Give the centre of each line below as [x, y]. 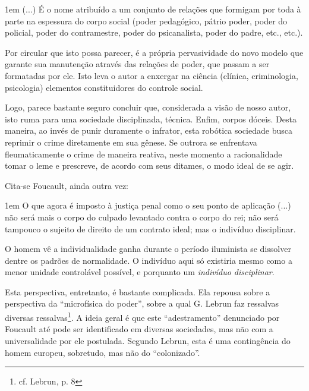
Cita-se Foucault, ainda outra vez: [67, 185]
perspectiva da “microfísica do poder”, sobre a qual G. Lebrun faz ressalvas [142, 303]
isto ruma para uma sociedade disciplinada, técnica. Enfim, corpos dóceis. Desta [151, 119]
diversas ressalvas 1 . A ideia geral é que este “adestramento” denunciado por [142, 316]
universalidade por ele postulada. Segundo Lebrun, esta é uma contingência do [148, 340]
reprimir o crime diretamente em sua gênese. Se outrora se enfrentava [131, 142]
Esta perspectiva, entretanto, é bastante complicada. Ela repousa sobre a [138, 291]
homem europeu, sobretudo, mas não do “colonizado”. [103, 352]
